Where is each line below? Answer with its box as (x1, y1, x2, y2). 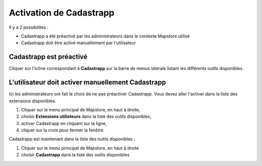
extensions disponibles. (9, 98, 56, 104)
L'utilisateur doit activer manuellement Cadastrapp (9, 78, 166, 87)
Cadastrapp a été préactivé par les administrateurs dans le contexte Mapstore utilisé (21, 33, 190, 39)
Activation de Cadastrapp (9, 7, 115, 18)
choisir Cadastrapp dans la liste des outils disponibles (21, 152, 130, 158)
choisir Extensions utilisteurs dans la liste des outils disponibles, (21, 113, 151, 119)
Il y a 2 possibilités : (9, 24, 49, 30)
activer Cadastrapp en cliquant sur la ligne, (21, 120, 107, 126)
